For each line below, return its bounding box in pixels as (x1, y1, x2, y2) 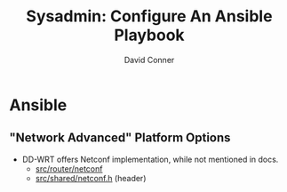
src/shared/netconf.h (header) (35, 172, 147, 183)
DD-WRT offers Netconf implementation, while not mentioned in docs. (21, 154, 279, 164)
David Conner (124, 54, 175, 65)
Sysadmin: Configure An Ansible (26, 6, 273, 27)
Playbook (114, 25, 185, 45)
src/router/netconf (35, 163, 103, 174)
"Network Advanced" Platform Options (9, 131, 231, 146)
